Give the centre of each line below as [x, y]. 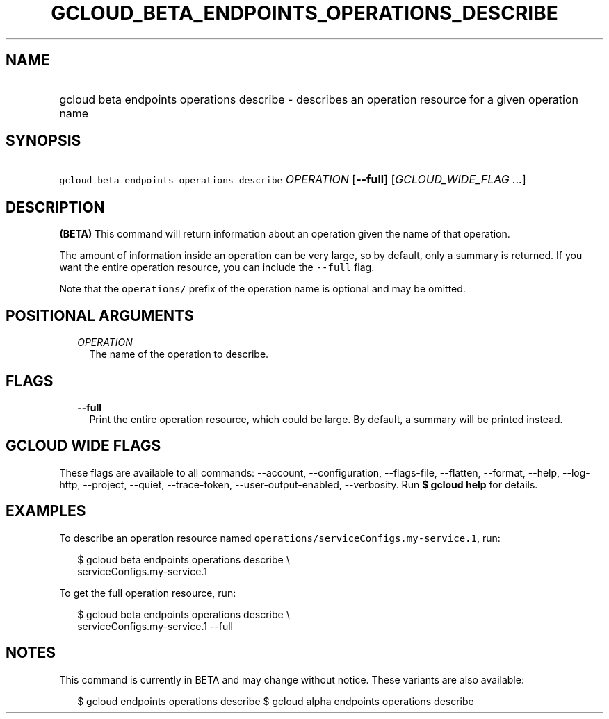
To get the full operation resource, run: [148, 593]
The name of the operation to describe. [179, 354]
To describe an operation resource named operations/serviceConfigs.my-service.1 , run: [280, 538]
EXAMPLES [46, 511]
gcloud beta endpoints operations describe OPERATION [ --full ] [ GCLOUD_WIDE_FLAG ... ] [293, 180]
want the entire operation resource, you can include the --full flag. [217, 267]
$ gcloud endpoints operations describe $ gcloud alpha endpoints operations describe [276, 701]
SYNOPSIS [43, 141]
